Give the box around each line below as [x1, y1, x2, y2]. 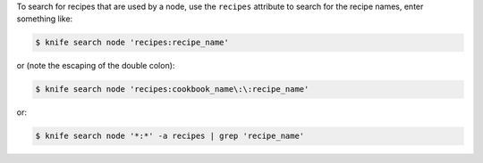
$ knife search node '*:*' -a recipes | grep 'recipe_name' [35, 131, 305, 142]
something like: [16, 13, 73, 24]
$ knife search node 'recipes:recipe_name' [35, 37, 230, 48]
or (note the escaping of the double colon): [16, 61, 175, 71]
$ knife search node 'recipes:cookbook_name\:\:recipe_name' [35, 85, 309, 94]
